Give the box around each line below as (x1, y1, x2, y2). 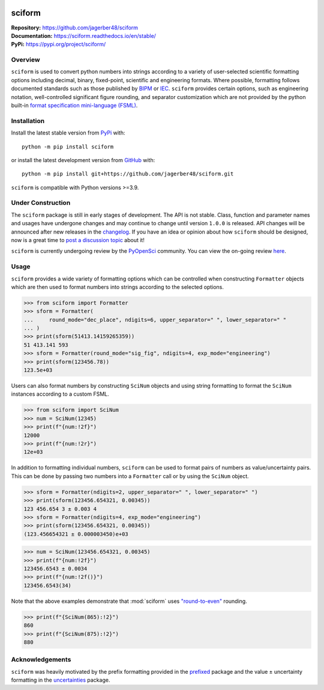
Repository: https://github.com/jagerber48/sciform (11, 24, 138, 31)
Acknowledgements (11, 655, 71, 664)
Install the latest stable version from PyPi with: (11, 129, 125, 136)
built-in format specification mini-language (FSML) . (11, 102, 138, 109)
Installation (11, 117, 45, 125)
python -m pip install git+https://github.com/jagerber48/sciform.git (22, 171, 234, 177)
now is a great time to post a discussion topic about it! (11, 237, 145, 244)
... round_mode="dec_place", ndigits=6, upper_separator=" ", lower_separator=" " (23, 316, 287, 323)
